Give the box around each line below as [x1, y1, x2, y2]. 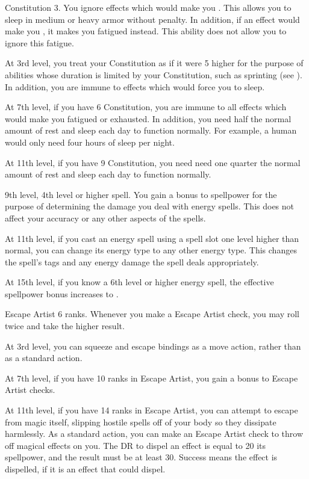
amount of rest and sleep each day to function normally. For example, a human [5, 124, 297, 137]
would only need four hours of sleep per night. [5, 135, 175, 148]
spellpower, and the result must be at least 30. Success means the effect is [5, 451, 278, 463]
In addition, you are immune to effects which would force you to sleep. [5, 80, 265, 93]
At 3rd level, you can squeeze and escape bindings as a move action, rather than [5, 339, 301, 352]
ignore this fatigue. [5, 36, 74, 49]
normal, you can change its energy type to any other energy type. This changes [5, 244, 297, 256]
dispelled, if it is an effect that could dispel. [5, 463, 166, 475]
